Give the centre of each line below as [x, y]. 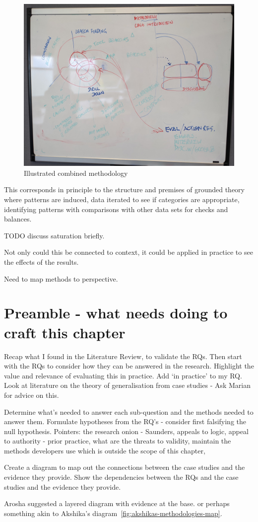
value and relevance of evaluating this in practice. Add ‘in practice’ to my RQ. [123, 375]
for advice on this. [32, 395]
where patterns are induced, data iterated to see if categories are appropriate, [122, 199]
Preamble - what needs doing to [116, 313]
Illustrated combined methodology [76, 173]
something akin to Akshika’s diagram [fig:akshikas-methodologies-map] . [113, 513]
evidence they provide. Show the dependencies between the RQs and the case [121, 477]
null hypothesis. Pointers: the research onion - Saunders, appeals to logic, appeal [126, 431]
